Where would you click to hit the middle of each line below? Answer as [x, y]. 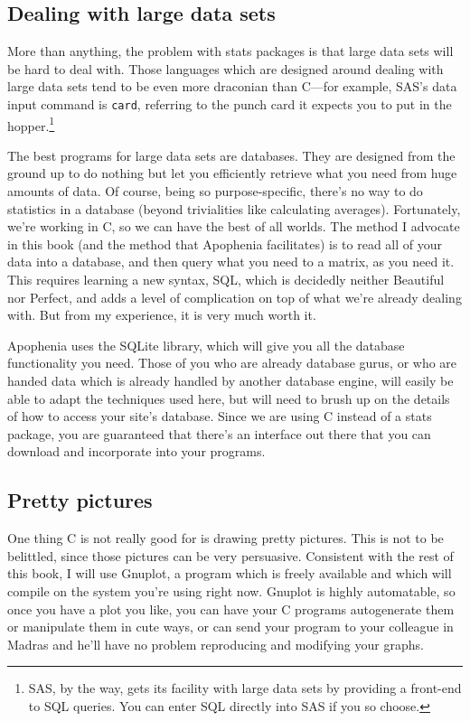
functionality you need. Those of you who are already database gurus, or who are [232, 363]
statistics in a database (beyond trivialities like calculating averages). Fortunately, [234, 208]
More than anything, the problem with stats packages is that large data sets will [230, 51]
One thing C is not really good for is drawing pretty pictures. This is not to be [226, 538]
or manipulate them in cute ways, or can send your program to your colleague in [230, 627]
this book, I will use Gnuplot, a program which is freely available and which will [230, 573]
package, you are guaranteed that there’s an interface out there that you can [219, 433]
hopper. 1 [31, 124]
